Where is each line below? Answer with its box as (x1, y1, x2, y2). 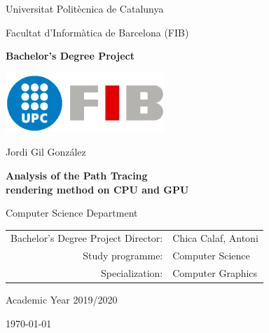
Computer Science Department (6, 205, 138, 220)
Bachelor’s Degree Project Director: (11, 231, 163, 245)
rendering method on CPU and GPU (6, 182, 189, 196)
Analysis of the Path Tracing (6, 168, 148, 182)
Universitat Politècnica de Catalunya (6, 1, 164, 15)
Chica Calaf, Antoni (172, 231, 258, 245)
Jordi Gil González (6, 144, 86, 159)
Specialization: (100, 266, 163, 280)
